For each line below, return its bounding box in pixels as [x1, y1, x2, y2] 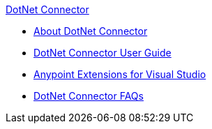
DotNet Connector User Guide [33, 47, 172, 59]
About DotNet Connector [33, 25, 148, 37]
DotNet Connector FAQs [33, 90, 144, 102]
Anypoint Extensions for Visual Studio [33, 68, 206, 80]
